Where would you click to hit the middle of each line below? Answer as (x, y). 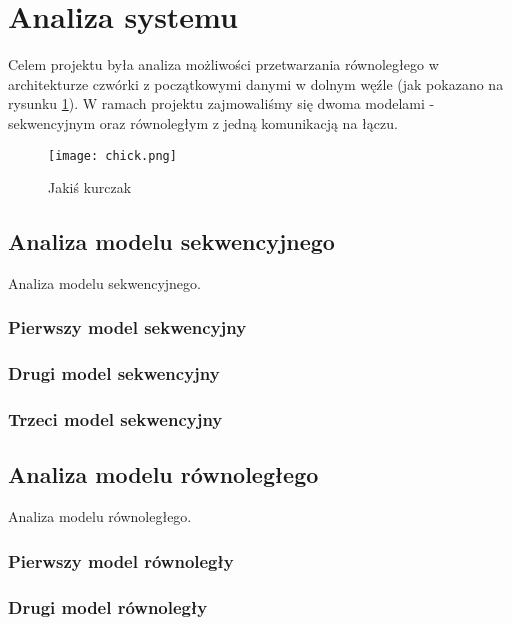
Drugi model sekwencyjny (114, 373)
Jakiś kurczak (90, 187)
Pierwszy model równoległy (121, 560)
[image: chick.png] (112, 155)
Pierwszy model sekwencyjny (127, 327)
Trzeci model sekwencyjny (115, 419)
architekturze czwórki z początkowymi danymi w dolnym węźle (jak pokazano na (256, 83)
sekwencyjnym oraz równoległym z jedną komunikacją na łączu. (203, 122)
